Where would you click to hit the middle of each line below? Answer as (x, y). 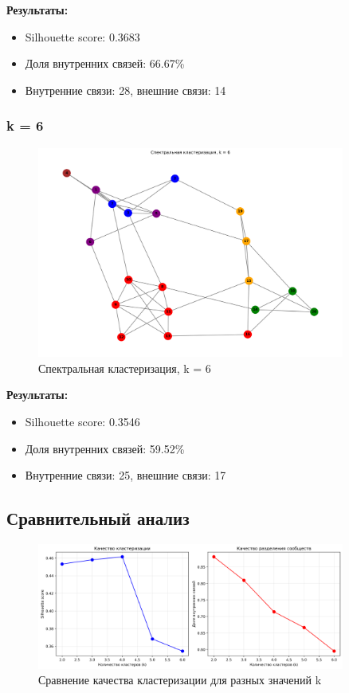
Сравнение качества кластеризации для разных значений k (180, 680)
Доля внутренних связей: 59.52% (105, 448)
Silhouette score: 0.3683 (82, 36)
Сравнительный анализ (98, 518)
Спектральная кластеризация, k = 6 (125, 368)
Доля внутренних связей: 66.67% (105, 63)
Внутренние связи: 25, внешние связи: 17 (125, 475)
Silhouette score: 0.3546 (82, 422)
